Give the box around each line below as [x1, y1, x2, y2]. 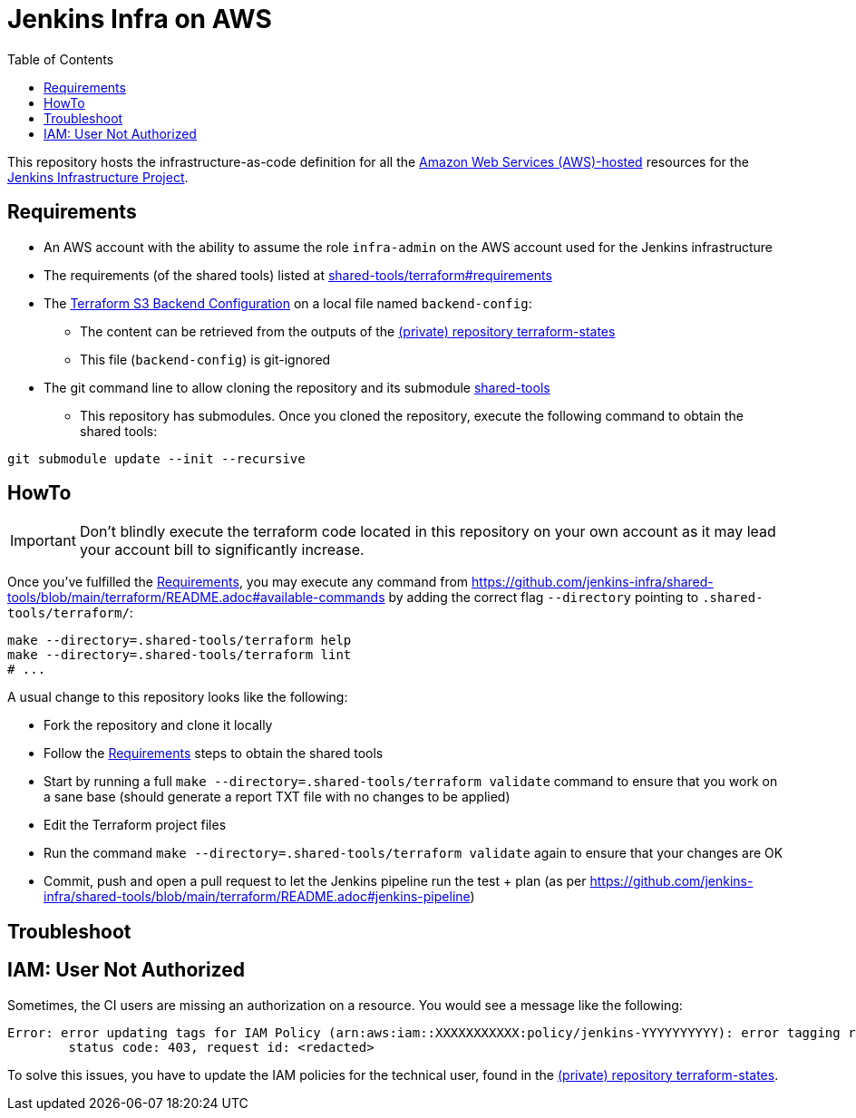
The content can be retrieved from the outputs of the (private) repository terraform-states [80, 323, 616, 339]
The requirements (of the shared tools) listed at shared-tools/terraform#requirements [44, 267, 552, 283]
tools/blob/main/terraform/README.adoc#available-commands [7, 589, 385, 606]
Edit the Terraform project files [44, 817, 227, 833]
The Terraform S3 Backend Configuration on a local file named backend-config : [44, 295, 532, 311]
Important [10, 531, 76, 550]
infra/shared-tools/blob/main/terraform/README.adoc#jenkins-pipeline [44, 889, 471, 905]
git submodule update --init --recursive [7, 451, 306, 466]
